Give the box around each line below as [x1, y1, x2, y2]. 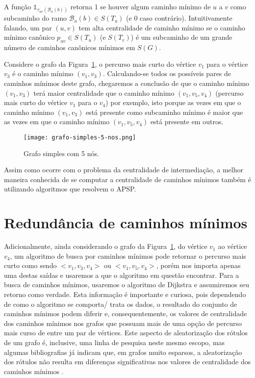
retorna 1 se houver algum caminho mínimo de [70, 1, 211, 11]
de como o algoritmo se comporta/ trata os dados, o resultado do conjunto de [4, 298, 237, 309]
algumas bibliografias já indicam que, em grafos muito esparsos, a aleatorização [4, 347, 242, 357]
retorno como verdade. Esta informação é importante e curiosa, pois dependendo [4, 289, 246, 299]
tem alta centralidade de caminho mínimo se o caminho [78, 22, 246, 32]
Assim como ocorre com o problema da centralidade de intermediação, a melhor [4, 164, 243, 175]
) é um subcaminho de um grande [130, 32, 232, 42]
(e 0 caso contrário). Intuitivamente [126, 13, 232, 23]
